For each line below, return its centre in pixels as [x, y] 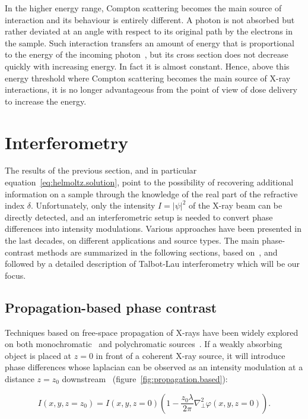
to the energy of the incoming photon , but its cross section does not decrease [147, 54]
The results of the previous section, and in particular [101, 170]
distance [20, 378]
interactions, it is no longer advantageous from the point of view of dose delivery [151, 89]
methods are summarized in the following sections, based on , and [157, 252]
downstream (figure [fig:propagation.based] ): [145, 378]
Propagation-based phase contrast [111, 307]
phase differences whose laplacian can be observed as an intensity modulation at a [154, 367]
